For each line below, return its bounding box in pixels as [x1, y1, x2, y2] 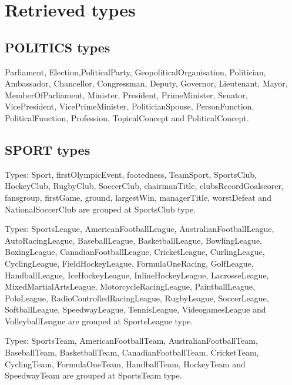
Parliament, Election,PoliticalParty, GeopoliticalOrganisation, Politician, [5, 65, 266, 78]
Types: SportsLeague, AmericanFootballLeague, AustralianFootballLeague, [5, 223, 274, 235]
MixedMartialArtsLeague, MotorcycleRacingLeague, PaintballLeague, [5, 280, 255, 293]
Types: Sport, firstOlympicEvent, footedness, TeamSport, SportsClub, [5, 168, 257, 180]
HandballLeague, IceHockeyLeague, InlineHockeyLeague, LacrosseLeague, [5, 268, 269, 281]
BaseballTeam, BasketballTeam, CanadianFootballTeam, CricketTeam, [5, 346, 259, 359]
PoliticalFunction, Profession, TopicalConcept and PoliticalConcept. [5, 111, 249, 124]
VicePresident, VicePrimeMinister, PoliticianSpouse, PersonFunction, [5, 100, 254, 112]
